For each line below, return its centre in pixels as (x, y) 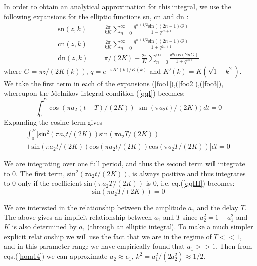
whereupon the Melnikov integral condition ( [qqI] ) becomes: (95, 93)
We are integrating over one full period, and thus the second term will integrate (125, 164)
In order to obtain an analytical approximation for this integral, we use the (118, 6)
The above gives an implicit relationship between (78, 217)
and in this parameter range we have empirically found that (94, 246)
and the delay (217, 207)
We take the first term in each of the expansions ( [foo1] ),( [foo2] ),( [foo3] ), (114, 83)
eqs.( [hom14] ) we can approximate (56, 256)
